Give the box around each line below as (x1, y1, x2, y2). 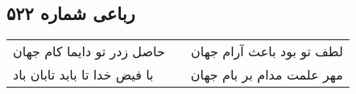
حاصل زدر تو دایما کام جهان (13, 42, 165, 61)
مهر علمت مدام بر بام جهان (190, 65, 343, 84)
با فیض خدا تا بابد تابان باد (13, 65, 154, 84)
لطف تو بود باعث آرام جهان (191, 42, 343, 61)
